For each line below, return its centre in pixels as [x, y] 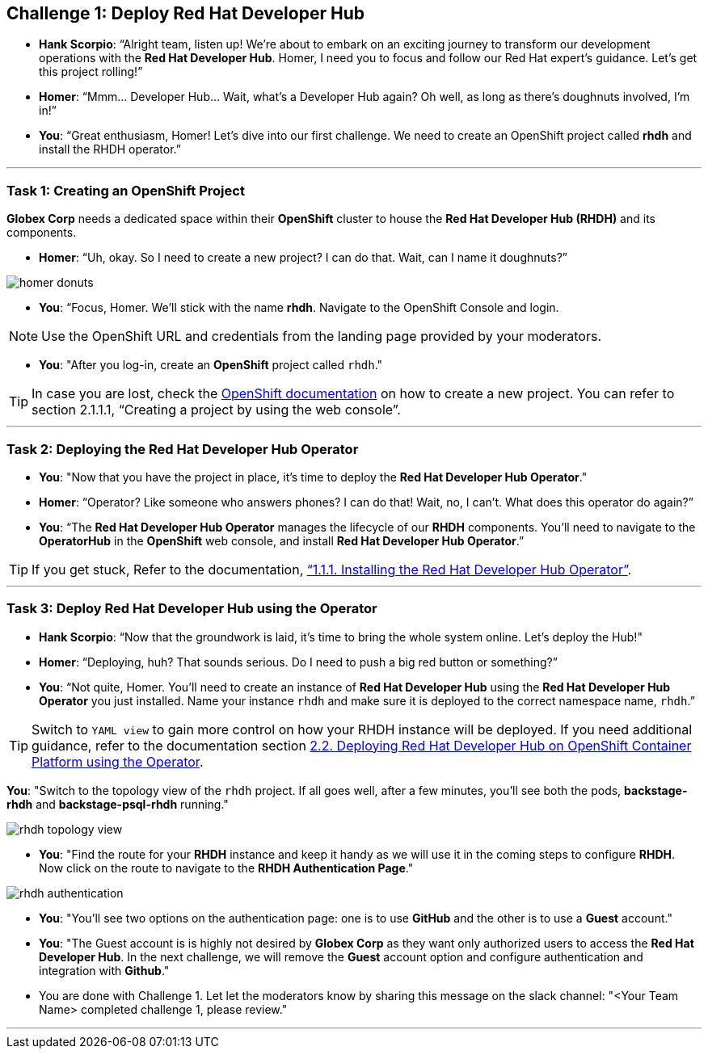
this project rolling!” [91, 72]
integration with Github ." [104, 970]
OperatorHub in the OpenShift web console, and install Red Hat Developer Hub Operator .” [282, 540]
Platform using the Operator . [118, 761]
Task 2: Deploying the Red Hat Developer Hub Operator [183, 449]
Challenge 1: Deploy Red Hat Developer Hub [185, 13]
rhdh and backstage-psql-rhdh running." [118, 804]
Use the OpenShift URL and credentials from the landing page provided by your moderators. [321, 336]
